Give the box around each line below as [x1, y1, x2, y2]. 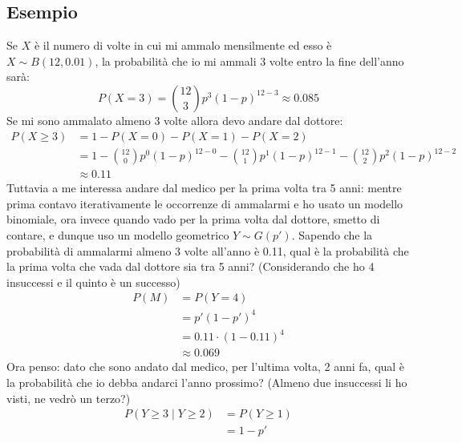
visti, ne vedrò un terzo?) [6, 389, 131, 406]
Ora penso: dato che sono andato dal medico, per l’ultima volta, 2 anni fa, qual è [6, 358, 405, 375]
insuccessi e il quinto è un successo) [6, 273, 180, 290]
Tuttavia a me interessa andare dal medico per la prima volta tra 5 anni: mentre [6, 179, 402, 196]
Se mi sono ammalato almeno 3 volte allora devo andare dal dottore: [6, 111, 343, 128]
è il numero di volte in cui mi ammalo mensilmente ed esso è [34, 37, 332, 54]
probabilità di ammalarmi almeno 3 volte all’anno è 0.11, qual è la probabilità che [6, 242, 409, 259]
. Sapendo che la [291, 226, 373, 243]
